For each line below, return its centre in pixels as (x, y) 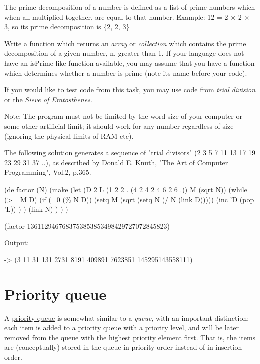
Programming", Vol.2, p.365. (48, 172)
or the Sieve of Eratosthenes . (48, 99)
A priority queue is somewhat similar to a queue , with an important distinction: (127, 318)
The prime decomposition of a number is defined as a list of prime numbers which (130, 7)
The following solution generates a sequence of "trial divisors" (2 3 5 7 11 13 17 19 (130, 153)
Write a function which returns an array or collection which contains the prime (125, 43)
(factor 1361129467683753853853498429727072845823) (87, 225)
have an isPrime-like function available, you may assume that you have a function (129, 62)
